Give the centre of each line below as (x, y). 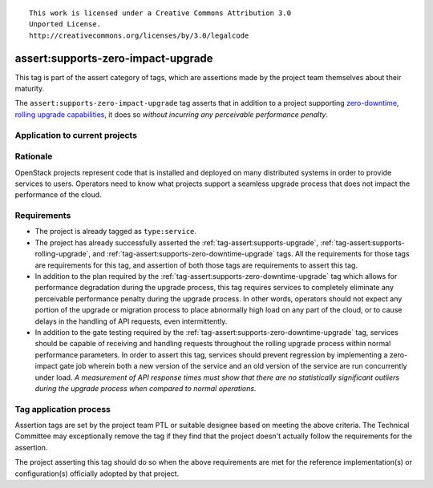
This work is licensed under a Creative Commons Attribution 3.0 (160, 13)
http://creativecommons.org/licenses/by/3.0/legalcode (139, 35)
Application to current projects (76, 135)
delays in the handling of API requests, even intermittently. (131, 321)
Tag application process (63, 409)
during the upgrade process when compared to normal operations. (146, 388)
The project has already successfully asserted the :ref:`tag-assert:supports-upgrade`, (177, 242)
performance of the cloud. (58, 195)
